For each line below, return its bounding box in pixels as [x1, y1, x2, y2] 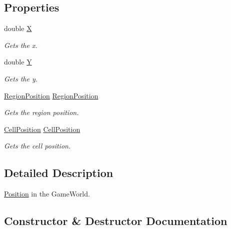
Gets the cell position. [4, 140, 71, 151]
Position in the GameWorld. [4, 188, 90, 199]
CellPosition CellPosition [4, 123, 80, 134]
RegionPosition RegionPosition [4, 90, 98, 100]
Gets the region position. [4, 107, 79, 117]
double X [4, 23, 32, 33]
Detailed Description [4, 165, 113, 180]
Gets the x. [4, 39, 37, 50]
